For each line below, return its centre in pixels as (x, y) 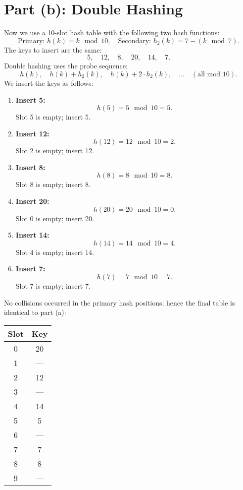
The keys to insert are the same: (53, 49)
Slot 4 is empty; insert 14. (55, 252)
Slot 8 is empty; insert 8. (53, 184)
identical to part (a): (35, 312)
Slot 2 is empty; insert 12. (55, 151)
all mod (209, 74)
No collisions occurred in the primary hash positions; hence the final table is (120, 302)
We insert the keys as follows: (49, 83)
